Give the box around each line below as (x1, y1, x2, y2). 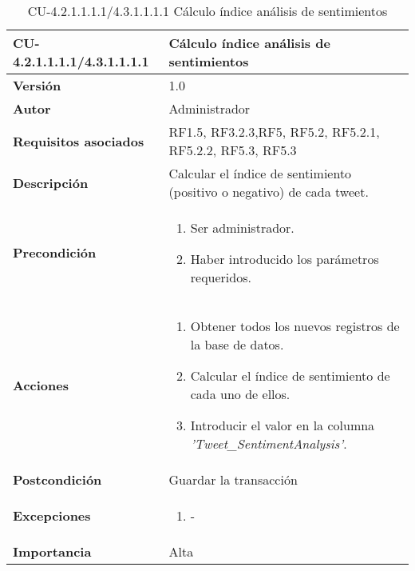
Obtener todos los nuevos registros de (190, 317, 400, 335)
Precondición (13, 243, 97, 262)
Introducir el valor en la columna (190, 416, 375, 434)
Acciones (13, 375, 69, 394)
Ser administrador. (190, 218, 294, 237)
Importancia (13, 542, 92, 561)
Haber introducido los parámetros (190, 250, 379, 268)
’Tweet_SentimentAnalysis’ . (190, 434, 347, 453)
